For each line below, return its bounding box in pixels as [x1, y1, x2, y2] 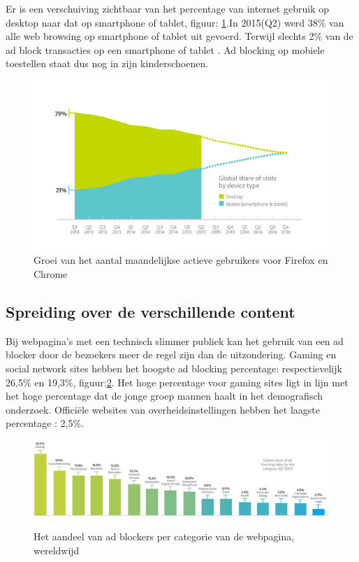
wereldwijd [34, 542, 80, 557]
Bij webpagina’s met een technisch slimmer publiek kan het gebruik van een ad [6, 333, 344, 348]
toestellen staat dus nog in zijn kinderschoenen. [6, 56, 209, 71]
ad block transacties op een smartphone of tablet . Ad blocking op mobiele [6, 42, 325, 57]
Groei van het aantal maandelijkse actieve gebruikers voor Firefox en [34, 253, 328, 267]
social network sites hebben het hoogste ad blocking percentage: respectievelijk [6, 361, 342, 376]
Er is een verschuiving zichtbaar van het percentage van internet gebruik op [6, 1, 329, 15]
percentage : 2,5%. [6, 416, 85, 430]
